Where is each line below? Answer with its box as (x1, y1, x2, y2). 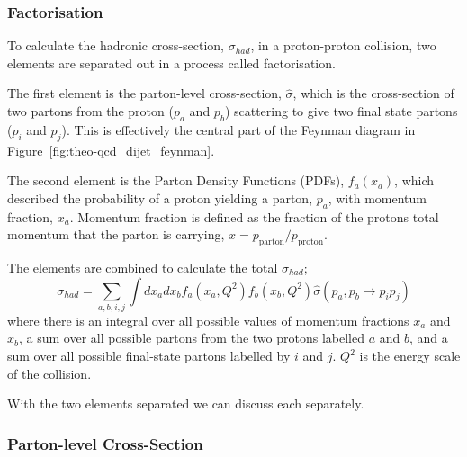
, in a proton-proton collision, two (250, 36, 436, 55)
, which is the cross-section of (292, 84, 454, 103)
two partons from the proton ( (7, 102, 174, 120)
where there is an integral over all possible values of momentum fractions (7, 310, 409, 329)
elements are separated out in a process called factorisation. (7, 53, 336, 72)
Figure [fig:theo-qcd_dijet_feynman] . (7, 140, 215, 159)
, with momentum (328, 188, 427, 207)
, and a (409, 328, 448, 347)
